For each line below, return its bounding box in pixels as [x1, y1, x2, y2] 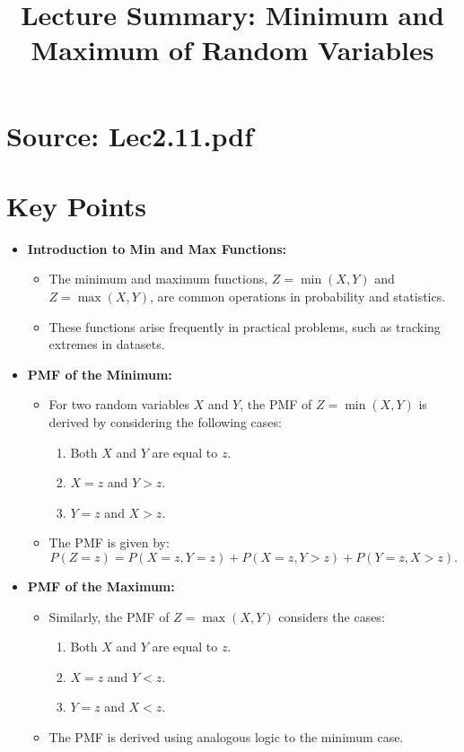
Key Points [6, 187, 147, 223]
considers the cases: [278, 607, 385, 625]
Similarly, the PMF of [48, 607, 170, 625]
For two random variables [48, 395, 189, 414]
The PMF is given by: [48, 533, 170, 552]
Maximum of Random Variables [31, 31, 434, 68]
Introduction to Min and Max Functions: [27, 239, 287, 258]
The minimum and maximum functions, [48, 269, 268, 288]
